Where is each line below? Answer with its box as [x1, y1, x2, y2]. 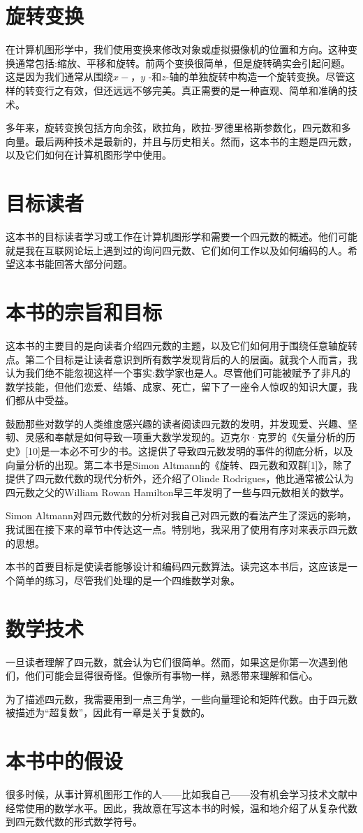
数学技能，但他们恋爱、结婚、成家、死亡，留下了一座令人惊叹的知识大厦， [6, 379, 348, 393]
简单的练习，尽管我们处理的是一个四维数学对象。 [15, 572, 240, 587]
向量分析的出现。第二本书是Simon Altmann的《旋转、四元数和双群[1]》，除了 [6, 457, 353, 472]
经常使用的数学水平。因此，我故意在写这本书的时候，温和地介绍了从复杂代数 [6, 800, 357, 815]
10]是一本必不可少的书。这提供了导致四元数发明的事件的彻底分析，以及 [27, 444, 353, 458]
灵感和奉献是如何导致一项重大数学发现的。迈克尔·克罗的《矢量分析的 [24, 430, 346, 444]
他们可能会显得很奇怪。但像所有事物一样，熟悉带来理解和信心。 [24, 668, 318, 683]
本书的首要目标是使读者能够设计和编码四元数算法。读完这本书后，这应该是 [6, 559, 348, 574]
